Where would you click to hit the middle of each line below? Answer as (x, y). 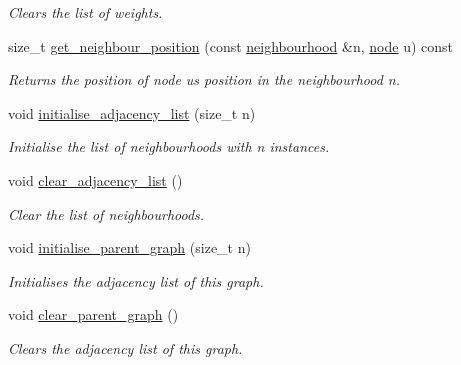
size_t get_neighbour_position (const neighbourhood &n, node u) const (231, 45)
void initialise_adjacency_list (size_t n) (132, 112)
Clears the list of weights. (85, 12)
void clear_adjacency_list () (95, 179)
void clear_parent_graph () (93, 314)
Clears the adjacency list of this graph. (125, 347)
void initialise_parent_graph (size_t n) (129, 247)
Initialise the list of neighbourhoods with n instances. (169, 146)
